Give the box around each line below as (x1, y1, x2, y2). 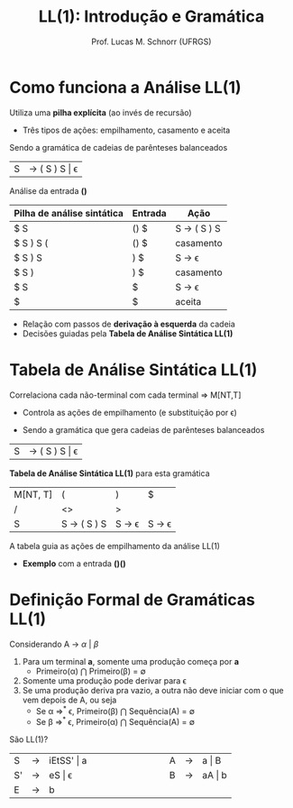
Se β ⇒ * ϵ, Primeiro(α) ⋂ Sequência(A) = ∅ (35, 715, 196, 727)
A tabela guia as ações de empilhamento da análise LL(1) (9, 540, 221, 551)
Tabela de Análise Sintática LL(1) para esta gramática (9, 467, 210, 479)
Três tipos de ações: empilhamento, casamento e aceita (22, 124, 231, 135)
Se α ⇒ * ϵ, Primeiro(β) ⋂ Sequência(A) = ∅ (35, 703, 196, 716)
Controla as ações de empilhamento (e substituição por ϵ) (22, 407, 237, 418)
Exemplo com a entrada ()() (22, 557, 126, 569)
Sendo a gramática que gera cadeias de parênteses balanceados (22, 424, 265, 435)
